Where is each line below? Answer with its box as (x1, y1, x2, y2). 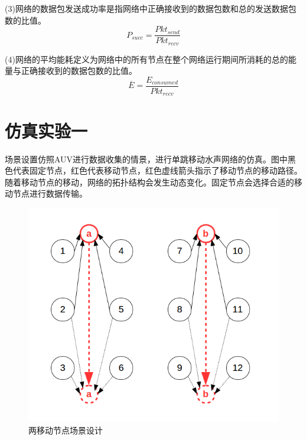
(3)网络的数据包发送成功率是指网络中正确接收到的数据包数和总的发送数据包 (5, 2, 296, 14)
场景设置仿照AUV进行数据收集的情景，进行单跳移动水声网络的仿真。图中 (5, 152, 288, 165)
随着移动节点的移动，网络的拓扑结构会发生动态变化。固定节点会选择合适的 (5, 175, 294, 188)
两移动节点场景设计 (28, 423, 103, 436)
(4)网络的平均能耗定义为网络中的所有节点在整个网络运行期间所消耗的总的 (5, 53, 288, 65)
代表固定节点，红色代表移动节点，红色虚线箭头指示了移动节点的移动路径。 (12, 164, 302, 177)
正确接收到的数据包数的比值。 (21, 64, 137, 77)
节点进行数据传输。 (12, 187, 87, 200)
